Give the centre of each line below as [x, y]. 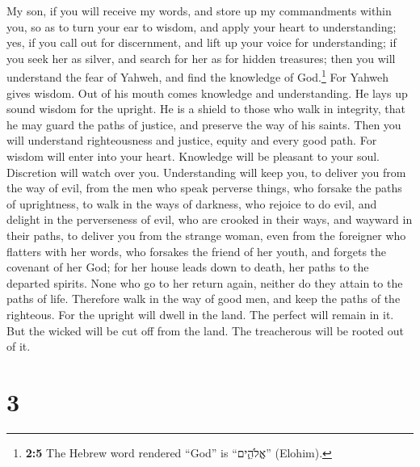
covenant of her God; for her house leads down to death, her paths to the [188, 267]
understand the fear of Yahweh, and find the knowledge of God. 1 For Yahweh [198, 76]
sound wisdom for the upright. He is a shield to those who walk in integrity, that [206, 109]
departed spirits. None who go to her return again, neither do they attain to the [205, 282]
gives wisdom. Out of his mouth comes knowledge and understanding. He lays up [207, 93]
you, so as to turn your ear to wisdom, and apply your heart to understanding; [202, 26]
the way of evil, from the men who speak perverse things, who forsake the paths [204, 188]
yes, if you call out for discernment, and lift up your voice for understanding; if [202, 42]
